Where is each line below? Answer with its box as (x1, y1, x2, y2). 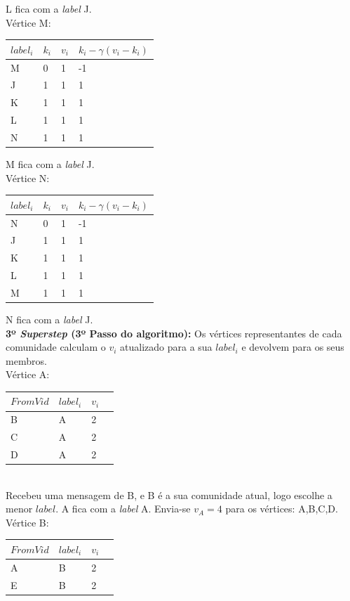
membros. (6, 353, 47, 368)
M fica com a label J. (6, 157, 95, 171)
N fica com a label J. (6, 312, 93, 326)
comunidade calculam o (6, 340, 106, 354)
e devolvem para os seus (241, 340, 344, 354)
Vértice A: (6, 367, 50, 382)
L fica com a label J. (6, 1, 92, 15)
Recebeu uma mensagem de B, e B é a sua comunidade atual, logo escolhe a (6, 487, 332, 502)
